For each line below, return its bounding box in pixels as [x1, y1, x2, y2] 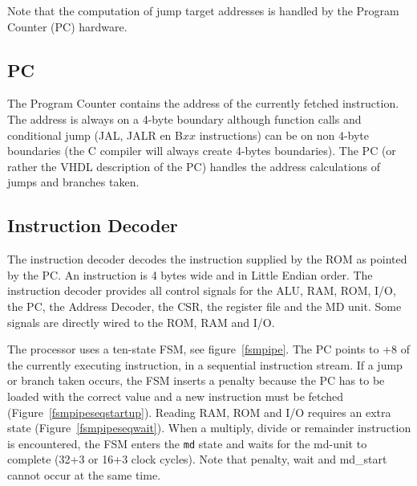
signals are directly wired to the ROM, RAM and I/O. [7, 313, 275, 330]
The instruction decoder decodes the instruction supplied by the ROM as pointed [7, 251, 407, 268]
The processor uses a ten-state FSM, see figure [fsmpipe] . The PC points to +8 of [7, 341, 410, 357]
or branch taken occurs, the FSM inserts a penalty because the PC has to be [7, 372, 385, 389]
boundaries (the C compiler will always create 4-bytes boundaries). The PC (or [7, 142, 396, 159]
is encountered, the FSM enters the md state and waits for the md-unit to [7, 435, 367, 451]
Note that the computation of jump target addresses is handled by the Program [7, 2, 399, 18]
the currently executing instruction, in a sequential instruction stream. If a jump [7, 356, 403, 373]
